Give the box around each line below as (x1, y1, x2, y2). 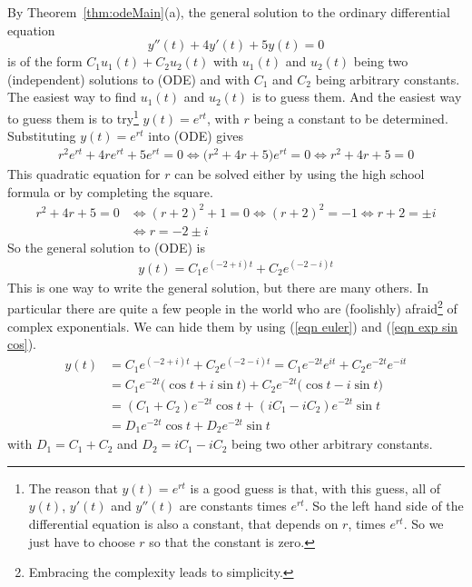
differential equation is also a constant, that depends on (28, 513, 339, 532)
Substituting (7, 126, 76, 145)
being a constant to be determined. (253, 108, 448, 127)
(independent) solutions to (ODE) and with (7, 69, 250, 88)
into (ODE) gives (148, 126, 243, 145)
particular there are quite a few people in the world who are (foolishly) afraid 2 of (7, 296, 457, 318)
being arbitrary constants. (315, 69, 460, 88)
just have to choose (28, 532, 135, 551)
